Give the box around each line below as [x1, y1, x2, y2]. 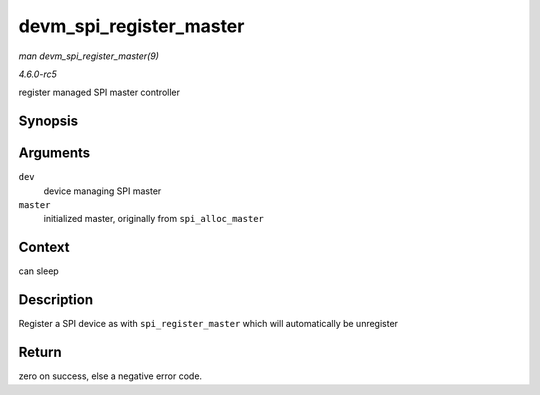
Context [18, 239, 70, 256]
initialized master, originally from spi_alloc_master [43, 213, 264, 225]
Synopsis [18, 113, 79, 130]
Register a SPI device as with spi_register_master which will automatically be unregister [18, 318, 399, 330]
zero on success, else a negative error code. [18, 370, 203, 382]
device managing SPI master [43, 185, 162, 197]
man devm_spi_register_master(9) [18, 50, 160, 62]
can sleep [18, 265, 59, 277]
